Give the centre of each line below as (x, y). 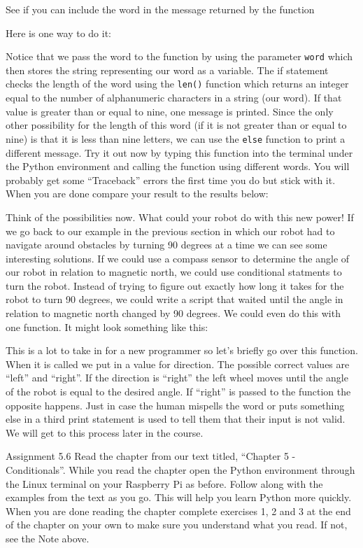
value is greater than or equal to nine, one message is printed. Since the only (170, 111)
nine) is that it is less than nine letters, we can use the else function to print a (176, 138)
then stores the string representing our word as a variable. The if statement (167, 70)
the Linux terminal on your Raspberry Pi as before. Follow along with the (164, 483)
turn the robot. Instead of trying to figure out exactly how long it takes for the (175, 285)
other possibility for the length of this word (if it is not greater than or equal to (176, 125)
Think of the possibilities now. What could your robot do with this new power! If (180, 217)
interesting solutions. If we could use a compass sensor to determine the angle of (178, 258)
